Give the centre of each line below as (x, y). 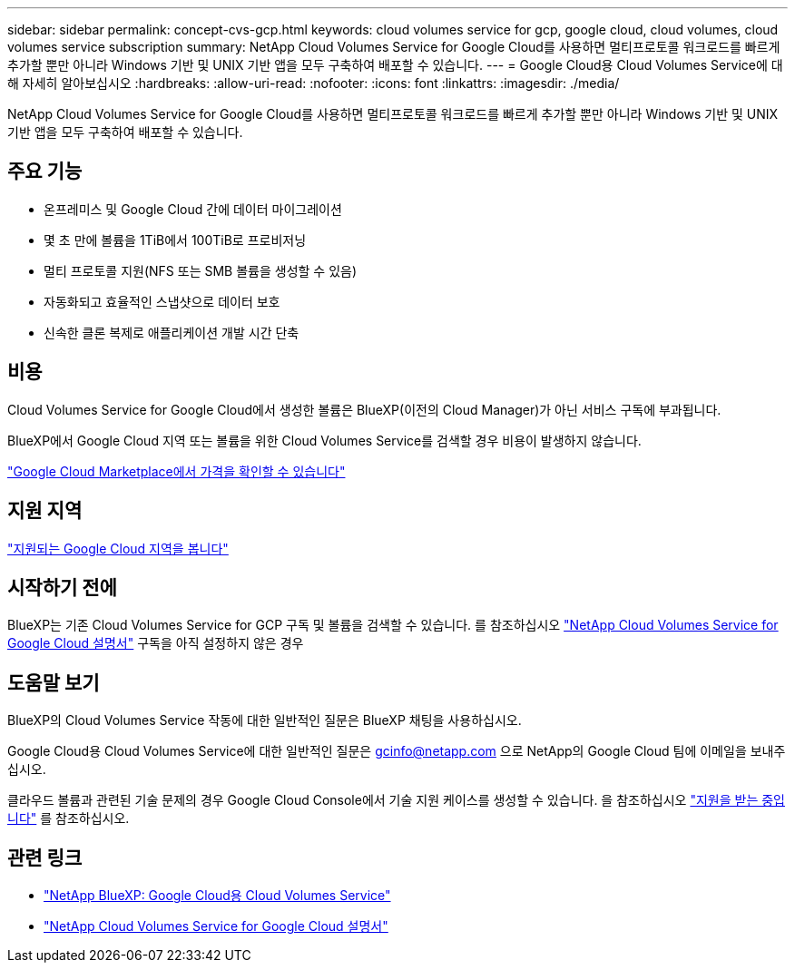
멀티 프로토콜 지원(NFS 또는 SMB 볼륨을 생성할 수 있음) (201, 270)
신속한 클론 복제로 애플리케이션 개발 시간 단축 (172, 332)
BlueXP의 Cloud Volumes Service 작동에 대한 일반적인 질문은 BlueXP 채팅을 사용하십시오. (265, 720)
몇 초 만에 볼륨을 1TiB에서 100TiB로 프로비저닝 (175, 240)
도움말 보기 (54, 682)
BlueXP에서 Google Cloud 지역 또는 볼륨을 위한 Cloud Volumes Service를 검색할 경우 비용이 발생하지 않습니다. (324, 440)
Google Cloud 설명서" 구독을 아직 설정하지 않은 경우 (156, 643)
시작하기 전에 (62, 587)
